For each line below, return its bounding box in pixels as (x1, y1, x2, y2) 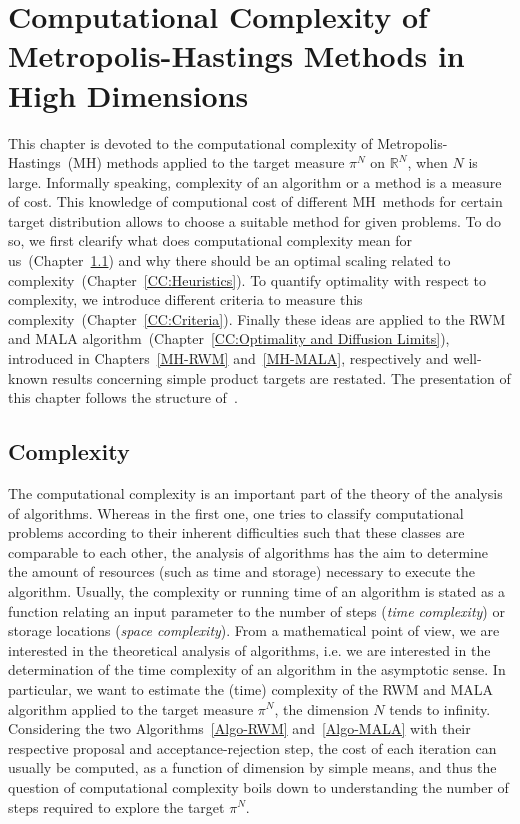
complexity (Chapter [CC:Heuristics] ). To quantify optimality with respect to (8, 269, 486, 290)
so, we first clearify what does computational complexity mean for (8, 230, 412, 251)
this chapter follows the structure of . (8, 387, 238, 408)
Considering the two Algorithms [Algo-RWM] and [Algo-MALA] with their (8, 718, 471, 739)
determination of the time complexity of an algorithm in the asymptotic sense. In (8, 659, 506, 680)
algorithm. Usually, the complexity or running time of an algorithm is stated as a (8, 580, 506, 601)
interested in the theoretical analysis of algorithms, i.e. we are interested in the (8, 639, 491, 660)
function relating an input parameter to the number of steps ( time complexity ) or (8, 600, 505, 621)
